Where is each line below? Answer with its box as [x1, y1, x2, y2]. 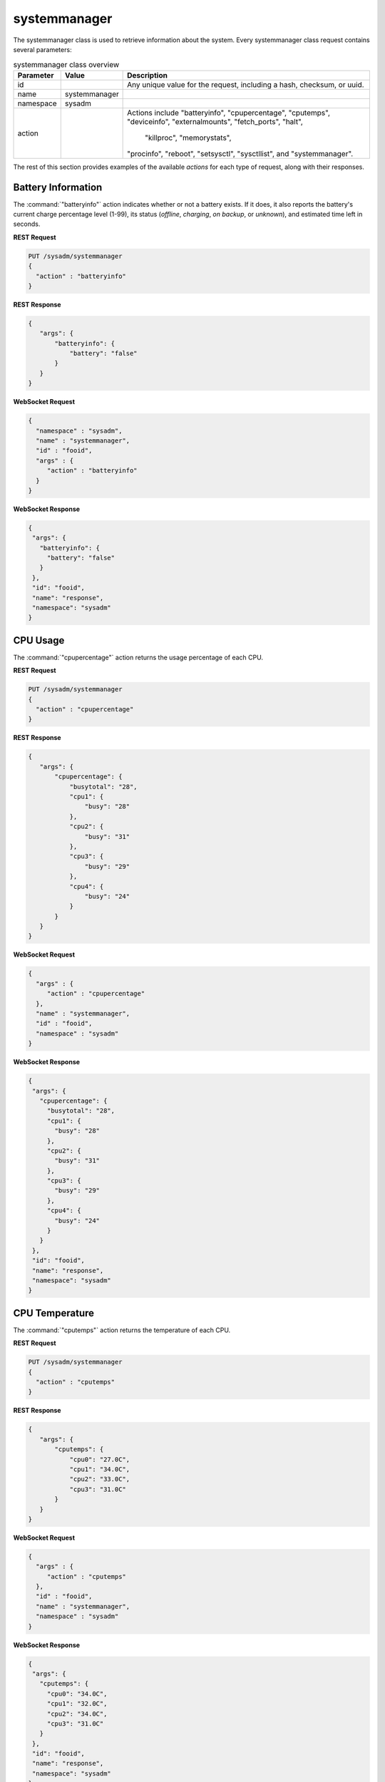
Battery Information [13, 181, 103, 193]
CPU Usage [13, 634, 65, 647]
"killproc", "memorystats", [145, 133, 232, 143]
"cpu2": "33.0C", [69, 1475, 130, 1483]
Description [127, 70, 168, 80]
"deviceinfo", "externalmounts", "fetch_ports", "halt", [127, 116, 303, 126]
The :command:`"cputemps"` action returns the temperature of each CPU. [13, 1326, 231, 1334]
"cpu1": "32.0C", [46, 1700, 108, 1708]
